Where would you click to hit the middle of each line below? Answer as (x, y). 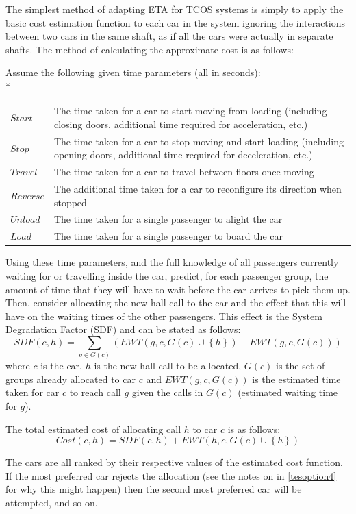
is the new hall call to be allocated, (168, 366)
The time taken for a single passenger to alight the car (168, 219)
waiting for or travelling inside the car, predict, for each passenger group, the (167, 276)
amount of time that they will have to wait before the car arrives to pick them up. (178, 289)
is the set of (301, 366)
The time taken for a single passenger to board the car (168, 236)
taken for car (33, 392)
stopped (70, 202)
